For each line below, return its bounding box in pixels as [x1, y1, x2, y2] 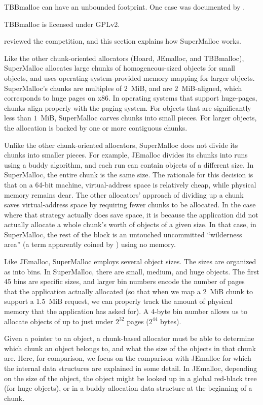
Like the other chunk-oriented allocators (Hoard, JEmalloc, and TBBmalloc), [4, 52, 244, 63]
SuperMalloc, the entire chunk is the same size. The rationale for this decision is [4, 169, 253, 180]
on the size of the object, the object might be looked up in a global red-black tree [4, 372, 257, 383]
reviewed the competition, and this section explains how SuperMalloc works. [4, 36, 241, 46]
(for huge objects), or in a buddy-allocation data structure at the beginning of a [4, 383, 252, 393]
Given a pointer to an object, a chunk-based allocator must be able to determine [4, 333, 254, 344]
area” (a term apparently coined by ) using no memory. [4, 239, 176, 250]
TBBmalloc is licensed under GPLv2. [4, 18, 120, 29]
